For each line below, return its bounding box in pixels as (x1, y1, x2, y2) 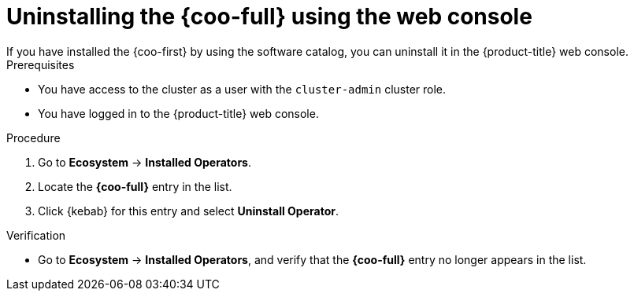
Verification (6, 228, 66, 242)
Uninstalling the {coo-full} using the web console (6, 3, 532, 30)
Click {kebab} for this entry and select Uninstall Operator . (38, 203, 339, 218)
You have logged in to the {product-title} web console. (38, 106, 319, 120)
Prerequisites (6, 57, 75, 71)
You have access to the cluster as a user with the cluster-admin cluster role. (38, 82, 447, 96)
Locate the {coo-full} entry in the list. (38, 179, 232, 193)
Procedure (6, 130, 61, 145)
